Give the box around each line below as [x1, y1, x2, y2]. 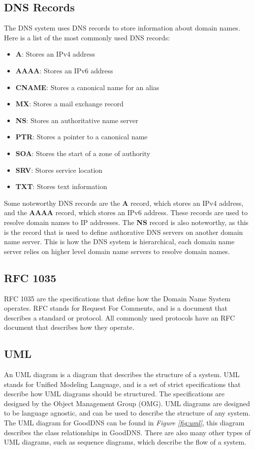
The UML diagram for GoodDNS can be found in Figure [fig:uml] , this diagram [4, 418, 245, 428]
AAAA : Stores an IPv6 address [15, 65, 113, 75]
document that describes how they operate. [4, 322, 134, 332]
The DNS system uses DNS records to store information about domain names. [4, 23, 240, 33]
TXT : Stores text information [15, 181, 107, 192]
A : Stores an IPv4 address [15, 49, 96, 59]
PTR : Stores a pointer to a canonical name [15, 131, 148, 142]
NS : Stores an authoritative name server [15, 115, 138, 125]
